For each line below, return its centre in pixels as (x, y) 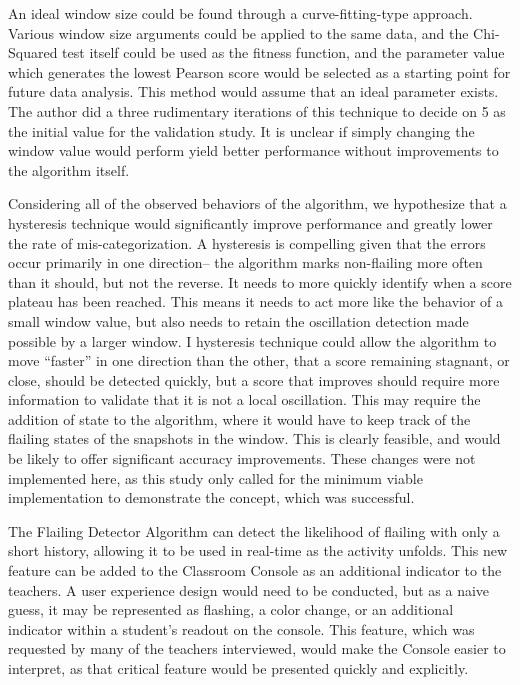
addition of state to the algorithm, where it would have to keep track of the (239, 418)
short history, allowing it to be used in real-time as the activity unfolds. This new (258, 550)
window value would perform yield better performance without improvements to (253, 150)
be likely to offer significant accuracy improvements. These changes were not (242, 458)
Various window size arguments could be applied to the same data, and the (238, 32)
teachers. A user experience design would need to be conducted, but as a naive (249, 589)
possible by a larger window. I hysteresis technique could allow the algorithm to (252, 340)
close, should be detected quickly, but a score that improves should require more (254, 379)
